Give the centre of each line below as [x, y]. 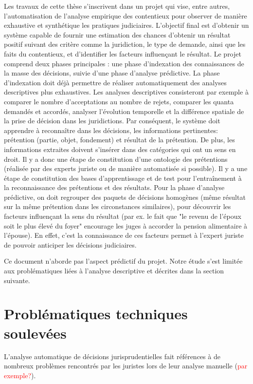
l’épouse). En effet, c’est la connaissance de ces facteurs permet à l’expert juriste [124, 235]
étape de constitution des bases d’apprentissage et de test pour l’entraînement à [123, 178]
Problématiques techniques [96, 314]
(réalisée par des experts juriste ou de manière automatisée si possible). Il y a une [126, 168]
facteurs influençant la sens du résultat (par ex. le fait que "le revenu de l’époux [123, 216]
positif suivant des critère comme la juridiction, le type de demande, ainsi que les [125, 44]
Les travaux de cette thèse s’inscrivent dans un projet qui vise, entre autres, [117, 6]
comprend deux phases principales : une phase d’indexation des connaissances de [124, 63]
